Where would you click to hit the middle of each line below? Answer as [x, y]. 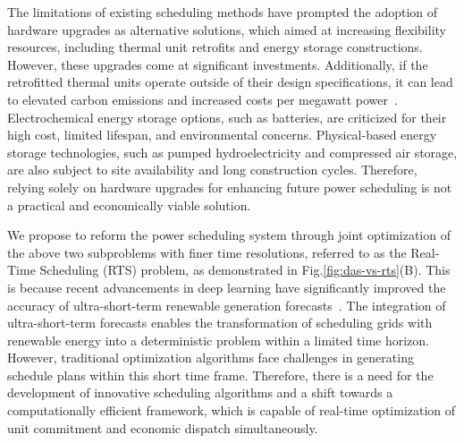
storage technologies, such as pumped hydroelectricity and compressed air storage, [232, 152]
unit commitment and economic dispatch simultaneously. [163, 427]
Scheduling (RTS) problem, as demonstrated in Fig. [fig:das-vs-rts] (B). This [245, 270]
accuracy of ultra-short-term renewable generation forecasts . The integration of [227, 305]
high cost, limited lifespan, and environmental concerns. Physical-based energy [222, 135]
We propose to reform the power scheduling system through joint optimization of [229, 235]
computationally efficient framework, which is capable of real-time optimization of [232, 410]
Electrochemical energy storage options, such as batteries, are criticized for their [227, 117]
